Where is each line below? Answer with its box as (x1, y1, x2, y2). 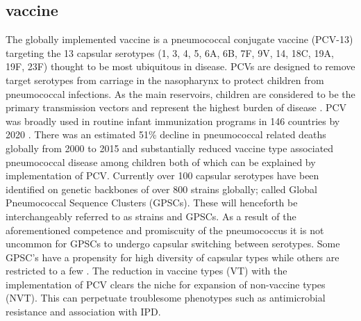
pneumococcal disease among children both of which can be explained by (6, 154, 316, 169)
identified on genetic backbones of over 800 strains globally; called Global (6, 181, 317, 196)
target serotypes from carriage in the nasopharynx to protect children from (6, 72, 324, 87)
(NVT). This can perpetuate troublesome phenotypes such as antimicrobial (6, 290, 326, 305)
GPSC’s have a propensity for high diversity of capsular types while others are (6, 249, 339, 264)
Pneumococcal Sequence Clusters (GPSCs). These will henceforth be (6, 195, 298, 210)
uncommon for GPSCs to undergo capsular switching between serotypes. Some (6, 236, 340, 251)
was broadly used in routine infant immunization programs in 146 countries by (6, 113, 340, 128)
